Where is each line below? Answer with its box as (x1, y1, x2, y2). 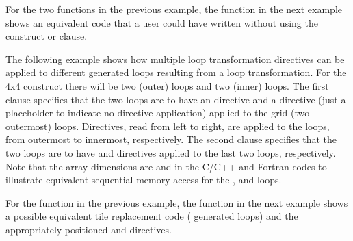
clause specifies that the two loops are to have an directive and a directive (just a (5, 92, 346, 106)
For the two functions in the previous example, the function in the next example (5, 2, 343, 16)
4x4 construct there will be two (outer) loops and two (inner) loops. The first (5, 78, 329, 92)
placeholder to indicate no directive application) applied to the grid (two (5, 105, 310, 120)
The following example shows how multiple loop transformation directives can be (5, 51, 345, 66)
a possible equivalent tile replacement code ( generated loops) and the (5, 209, 298, 223)
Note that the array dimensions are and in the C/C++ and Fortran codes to (5, 159, 327, 173)
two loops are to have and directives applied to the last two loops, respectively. (5, 145, 336, 160)
